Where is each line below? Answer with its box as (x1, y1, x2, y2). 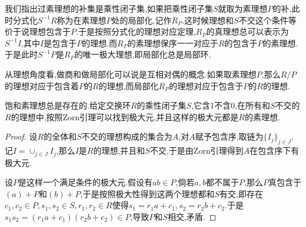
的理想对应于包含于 (169, 79, 244, 92)
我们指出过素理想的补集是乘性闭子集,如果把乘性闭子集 (5, 2, 213, 14)
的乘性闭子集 (137, 99, 187, 111)
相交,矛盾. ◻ (167, 210, 217, 222)
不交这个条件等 (238, 13, 297, 26)
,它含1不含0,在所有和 (191, 99, 270, 111)
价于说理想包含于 (5, 25, 71, 38)
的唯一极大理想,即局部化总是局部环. (74, 48, 211, 60)
